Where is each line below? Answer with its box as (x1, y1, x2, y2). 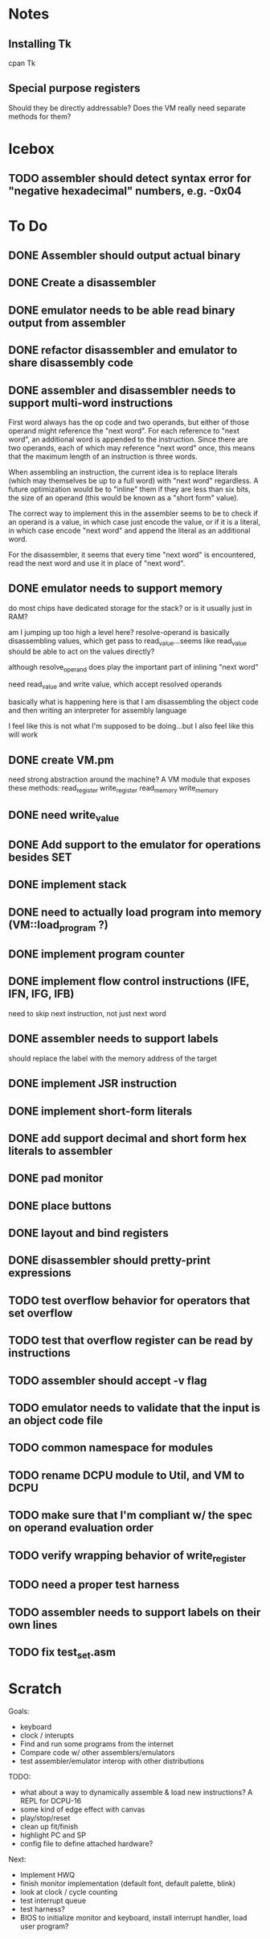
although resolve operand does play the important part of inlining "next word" (8, 662, 259, 674)
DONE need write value (8, 808, 120, 824)
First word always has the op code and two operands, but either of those (8, 417, 249, 427)
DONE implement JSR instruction (8, 1077, 178, 1090)
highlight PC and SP (19, 1830, 87, 1840)
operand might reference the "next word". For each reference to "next (8, 426, 239, 435)
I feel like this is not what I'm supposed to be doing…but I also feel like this (8, 721, 255, 731)
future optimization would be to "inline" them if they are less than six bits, (8, 484, 251, 494)
